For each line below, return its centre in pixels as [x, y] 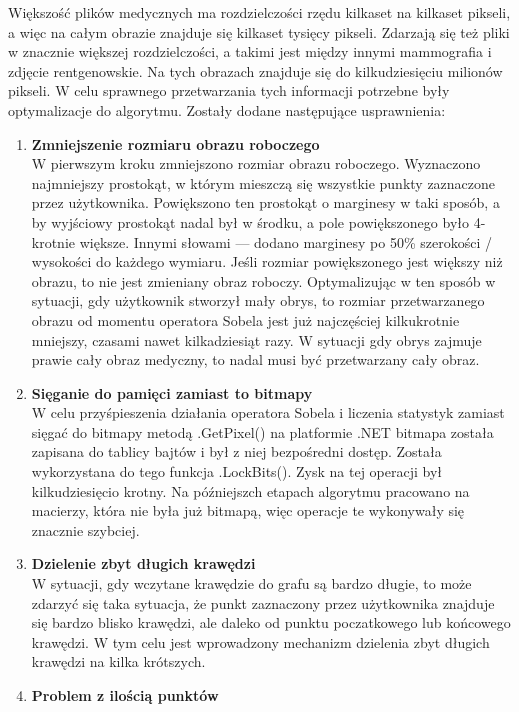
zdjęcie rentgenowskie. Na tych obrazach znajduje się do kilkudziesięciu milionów [255, 70]
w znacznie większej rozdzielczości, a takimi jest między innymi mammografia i [250, 51]
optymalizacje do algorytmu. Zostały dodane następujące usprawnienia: [227, 109]
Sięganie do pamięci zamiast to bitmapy [172, 392]
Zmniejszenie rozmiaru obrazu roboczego [175, 143]
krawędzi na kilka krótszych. [118, 661]
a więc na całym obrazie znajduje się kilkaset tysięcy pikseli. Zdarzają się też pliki [259, 31]
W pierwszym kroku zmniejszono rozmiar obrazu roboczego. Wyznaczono [256, 163]
